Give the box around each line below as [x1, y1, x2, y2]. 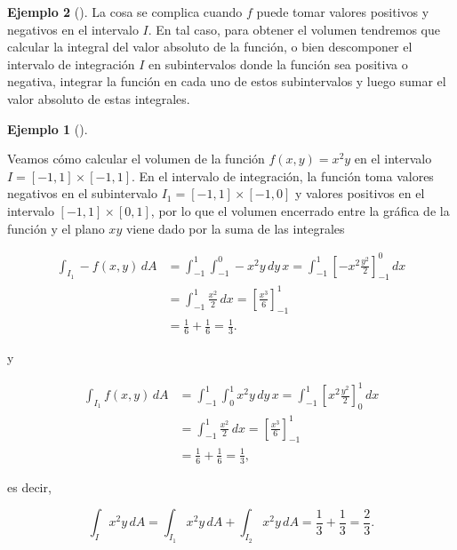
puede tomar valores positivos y [256, 3, 429, 20]
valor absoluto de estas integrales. [7, 89, 190, 108]
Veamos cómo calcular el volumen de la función [7, 149, 265, 168]
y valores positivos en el [294, 184, 425, 203]
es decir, [7, 477, 52, 496]
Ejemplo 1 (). [7, 119, 88, 138]
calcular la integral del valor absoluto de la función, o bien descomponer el [7, 37, 413, 56]
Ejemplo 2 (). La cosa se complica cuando [7, 3, 243, 20]
